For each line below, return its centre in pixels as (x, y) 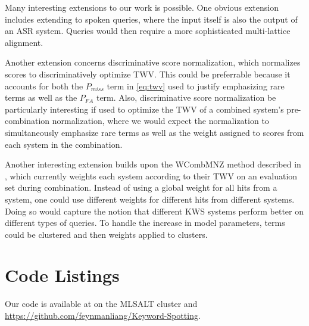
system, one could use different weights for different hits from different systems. (150, 199)
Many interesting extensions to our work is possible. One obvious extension (142, 7)
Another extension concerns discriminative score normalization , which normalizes (153, 62)
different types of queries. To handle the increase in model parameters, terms (145, 223)
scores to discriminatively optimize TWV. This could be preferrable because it (148, 74)
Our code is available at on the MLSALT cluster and (101, 304)
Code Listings (62, 275)
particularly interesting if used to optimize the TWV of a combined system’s (144, 109)
